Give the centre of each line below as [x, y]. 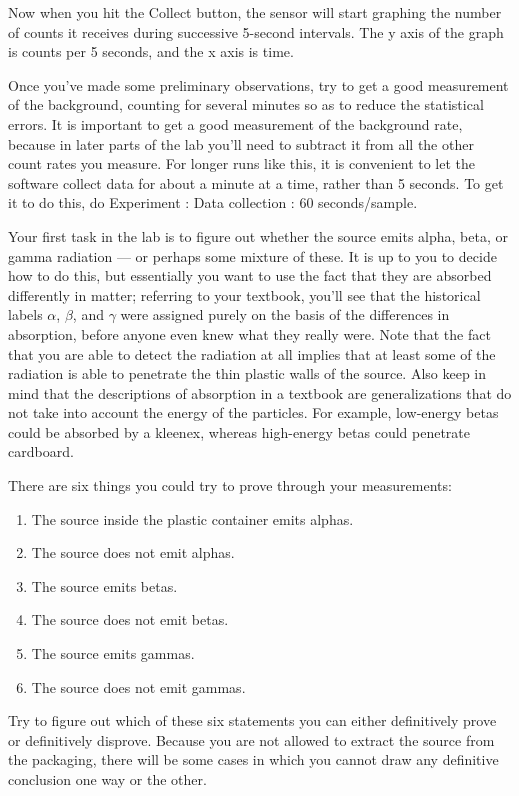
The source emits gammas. [113, 653]
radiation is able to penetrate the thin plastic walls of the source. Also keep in [247, 373]
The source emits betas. [104, 585]
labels [25, 314]
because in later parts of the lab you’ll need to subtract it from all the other [241, 143]
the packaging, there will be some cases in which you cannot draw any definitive [253, 759]
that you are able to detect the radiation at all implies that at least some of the [252, 353]
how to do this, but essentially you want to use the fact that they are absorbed [250, 275]
